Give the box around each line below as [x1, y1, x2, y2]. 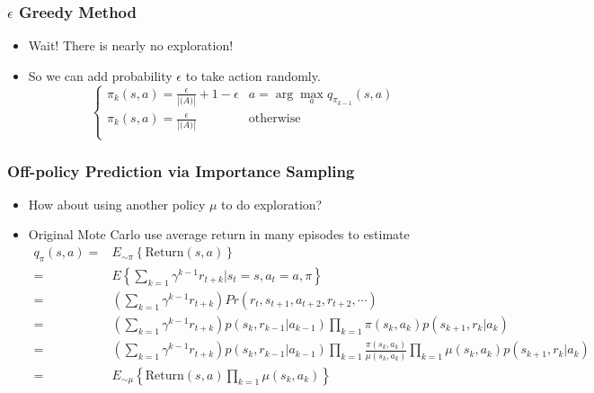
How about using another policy [28, 194, 206, 213]
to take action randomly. [185, 66, 321, 85]
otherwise [248, 112, 301, 126]
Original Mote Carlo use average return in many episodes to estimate [28, 225, 410, 244]
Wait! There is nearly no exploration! [28, 36, 234, 55]
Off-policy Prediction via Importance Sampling [7, 159, 355, 182]
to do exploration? [221, 194, 323, 213]
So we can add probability [28, 66, 173, 85]
